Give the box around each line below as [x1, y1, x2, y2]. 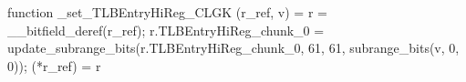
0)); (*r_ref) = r [7, 56, 101, 75]
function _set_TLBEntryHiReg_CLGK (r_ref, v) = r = [7, 3, 327, 21]
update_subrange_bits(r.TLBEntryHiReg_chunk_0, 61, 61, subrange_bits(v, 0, [7, 38, 460, 57]
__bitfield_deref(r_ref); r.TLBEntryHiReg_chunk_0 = [7, 20, 325, 39]
